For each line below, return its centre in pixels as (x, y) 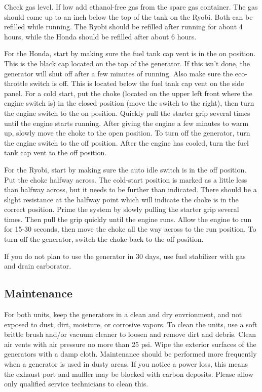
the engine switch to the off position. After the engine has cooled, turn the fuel (126, 142)
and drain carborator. (38, 266)
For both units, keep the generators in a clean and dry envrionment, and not (123, 314)
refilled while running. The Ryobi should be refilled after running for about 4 (123, 27)
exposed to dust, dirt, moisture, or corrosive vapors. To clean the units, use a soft (131, 324)
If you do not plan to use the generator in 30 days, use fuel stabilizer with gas (125, 256)
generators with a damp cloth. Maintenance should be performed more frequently (130, 354)
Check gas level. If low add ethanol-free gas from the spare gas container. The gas (131, 7)
